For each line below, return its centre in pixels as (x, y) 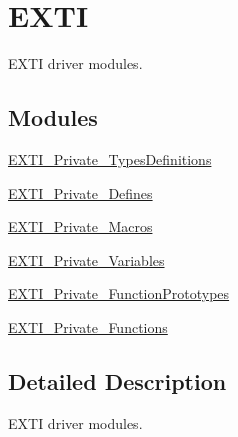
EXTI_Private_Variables (86, 259)
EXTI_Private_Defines (80, 192)
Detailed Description (117, 380)
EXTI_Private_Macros (80, 226)
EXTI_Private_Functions (88, 326)
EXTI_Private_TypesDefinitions (110, 158)
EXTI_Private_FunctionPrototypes (119, 293)
